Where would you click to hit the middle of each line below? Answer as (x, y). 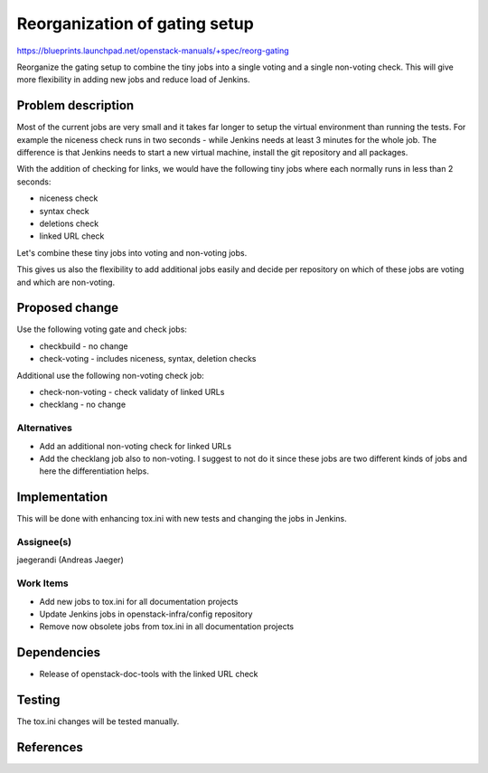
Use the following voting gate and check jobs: (102, 329)
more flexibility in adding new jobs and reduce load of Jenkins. (133, 80)
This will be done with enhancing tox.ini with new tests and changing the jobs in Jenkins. (182, 519)
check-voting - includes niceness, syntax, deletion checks (148, 359)
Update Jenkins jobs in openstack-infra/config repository (146, 614)
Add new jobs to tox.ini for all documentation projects (139, 601)
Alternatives (44, 428)
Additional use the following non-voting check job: (111, 375)
